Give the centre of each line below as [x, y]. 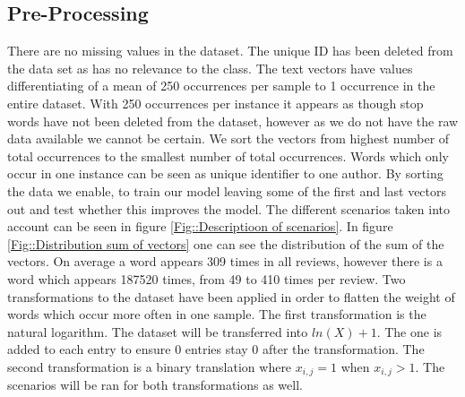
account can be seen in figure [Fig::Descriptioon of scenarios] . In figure [200, 226]
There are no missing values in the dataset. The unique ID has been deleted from [230, 51]
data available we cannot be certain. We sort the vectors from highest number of [228, 138]
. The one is [409, 331]
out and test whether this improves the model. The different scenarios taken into [229, 208]
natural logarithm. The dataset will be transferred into [158, 331]
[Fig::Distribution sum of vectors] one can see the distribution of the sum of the [226, 243]
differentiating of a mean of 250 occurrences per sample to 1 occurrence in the [221, 86]
